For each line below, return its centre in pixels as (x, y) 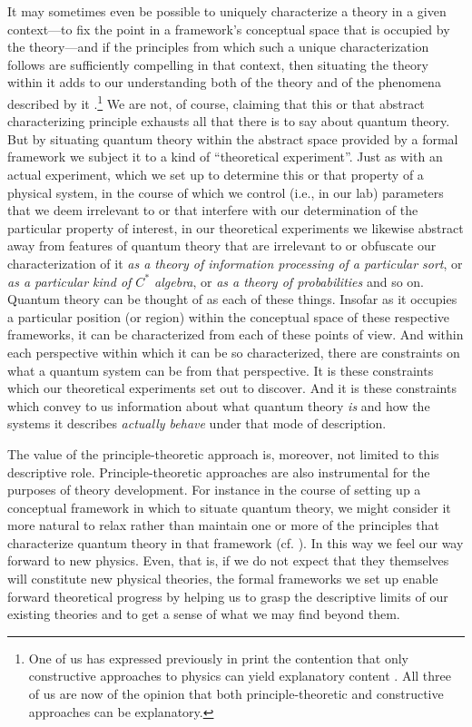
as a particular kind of (69, 281)
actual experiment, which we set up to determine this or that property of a (216, 174)
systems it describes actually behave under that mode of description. (197, 423)
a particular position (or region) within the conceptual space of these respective (229, 316)
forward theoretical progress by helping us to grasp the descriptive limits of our (228, 596)
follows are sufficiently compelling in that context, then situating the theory (218, 64)
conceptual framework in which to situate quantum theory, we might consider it (229, 507)
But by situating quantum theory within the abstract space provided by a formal (233, 138)
